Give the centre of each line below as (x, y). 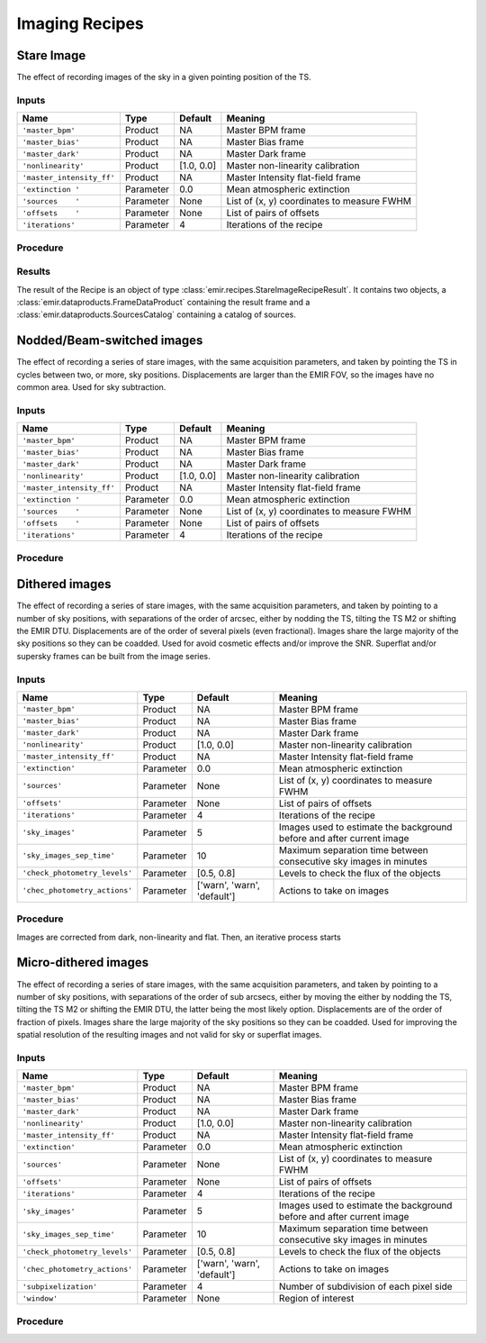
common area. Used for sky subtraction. (91, 386)
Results (34, 272)
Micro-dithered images (82, 962)
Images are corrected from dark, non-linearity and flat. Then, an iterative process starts (179, 937)
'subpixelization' (60, 1287)
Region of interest (317, 1299)
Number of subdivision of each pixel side (366, 1286)
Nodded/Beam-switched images (110, 341)
